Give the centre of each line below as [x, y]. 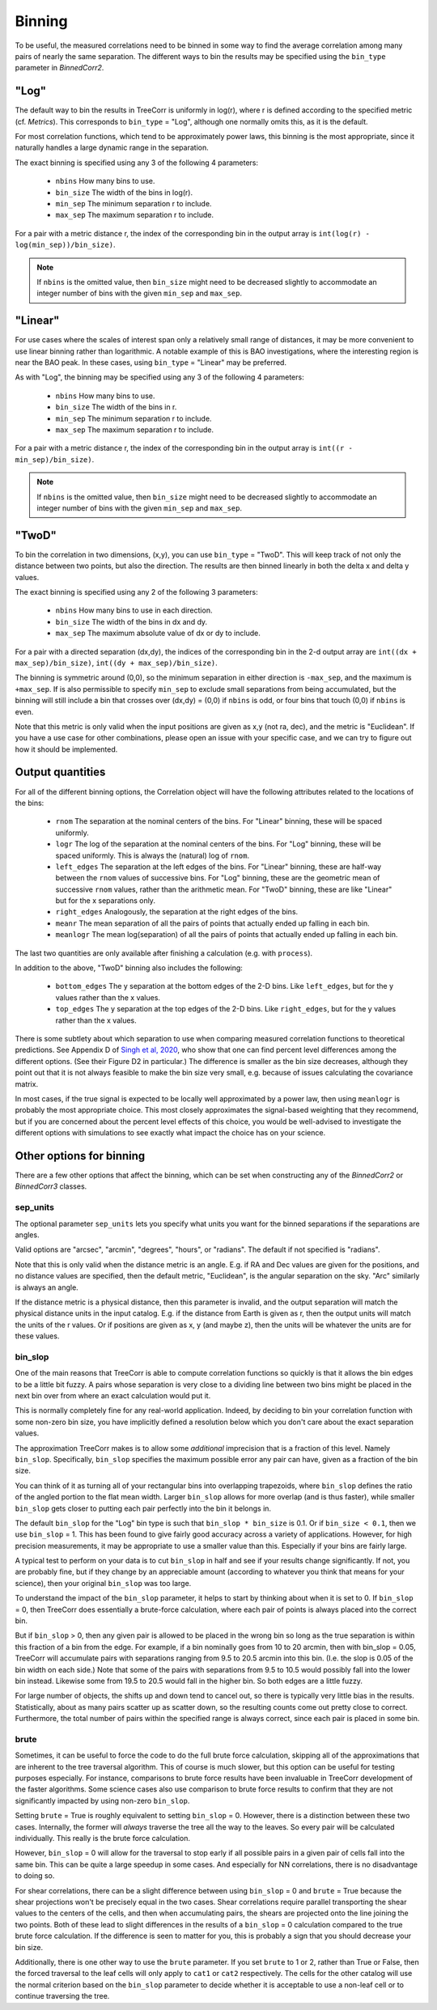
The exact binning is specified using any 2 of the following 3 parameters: [136, 592]
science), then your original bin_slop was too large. [103, 1583]
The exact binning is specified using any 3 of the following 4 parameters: [137, 163]
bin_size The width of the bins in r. [116, 407]
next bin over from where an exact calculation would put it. [113, 1395]
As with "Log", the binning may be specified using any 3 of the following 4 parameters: [159, 377]
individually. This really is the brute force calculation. [102, 1838]
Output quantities [60, 772]
